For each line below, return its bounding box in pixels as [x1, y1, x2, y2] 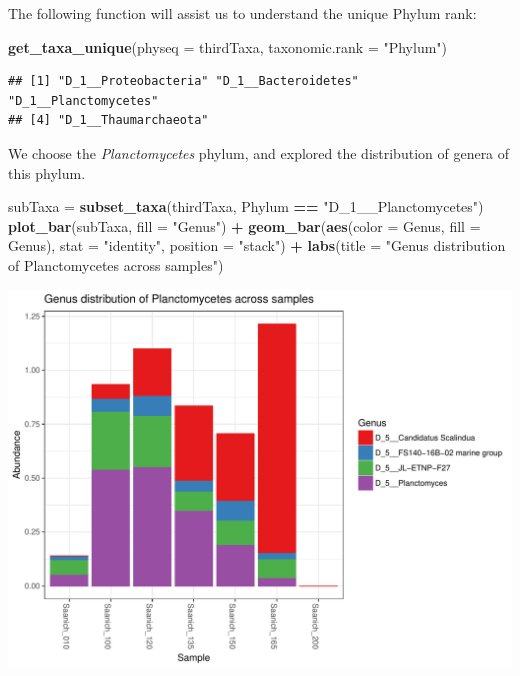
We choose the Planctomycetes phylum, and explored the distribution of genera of [8, 142, 510, 163]
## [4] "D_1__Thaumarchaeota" [8, 113, 209, 128]
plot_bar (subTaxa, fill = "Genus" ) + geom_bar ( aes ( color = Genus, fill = [8, 215, 481, 236]
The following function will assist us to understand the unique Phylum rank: [8, 3, 477, 23]
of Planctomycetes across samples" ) [8, 254, 224, 275]
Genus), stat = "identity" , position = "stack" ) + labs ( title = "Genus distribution [8, 235, 506, 256]
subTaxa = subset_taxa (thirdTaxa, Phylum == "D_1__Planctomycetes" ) [8, 196, 484, 217]
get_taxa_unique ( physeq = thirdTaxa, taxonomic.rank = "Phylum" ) [8, 36, 448, 57]
